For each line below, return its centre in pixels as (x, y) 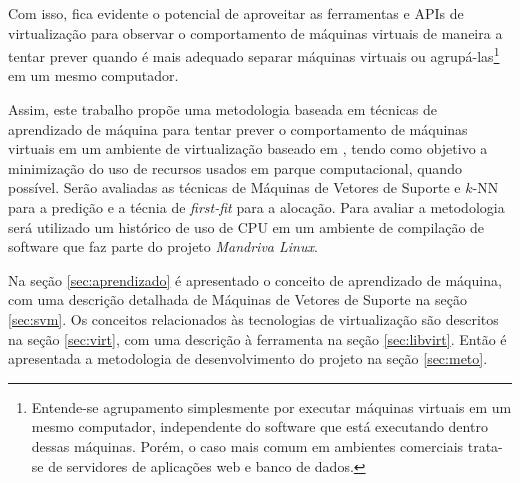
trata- (485, 445)
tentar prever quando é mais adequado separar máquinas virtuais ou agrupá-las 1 (254, 54)
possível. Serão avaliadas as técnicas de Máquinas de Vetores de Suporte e (234, 187)
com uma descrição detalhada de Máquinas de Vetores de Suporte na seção (237, 299)
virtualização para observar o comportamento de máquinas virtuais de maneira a (255, 32)
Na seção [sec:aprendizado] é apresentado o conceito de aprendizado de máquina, (255, 279)
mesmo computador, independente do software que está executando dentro (259, 426)
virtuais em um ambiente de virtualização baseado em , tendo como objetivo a (248, 148)
